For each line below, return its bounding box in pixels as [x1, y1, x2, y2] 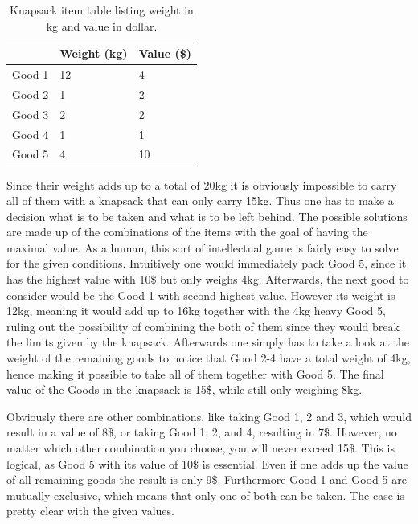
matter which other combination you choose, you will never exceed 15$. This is [6, 440, 395, 456]
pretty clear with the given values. [6, 502, 174, 519]
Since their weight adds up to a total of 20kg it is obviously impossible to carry [6, 176, 397, 193]
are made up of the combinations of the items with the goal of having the [6, 223, 368, 240]
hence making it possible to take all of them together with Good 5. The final [6, 365, 384, 382]
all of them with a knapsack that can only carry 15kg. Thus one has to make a [6, 192, 394, 209]
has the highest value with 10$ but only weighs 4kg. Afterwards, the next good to [6, 271, 409, 288]
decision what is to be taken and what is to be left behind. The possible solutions [6, 207, 408, 224]
